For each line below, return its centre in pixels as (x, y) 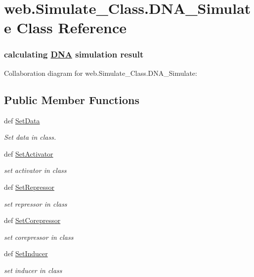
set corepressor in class (39, 237)
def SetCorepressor (32, 220)
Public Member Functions (72, 99)
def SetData (22, 120)
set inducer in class (33, 270)
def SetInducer (26, 253)
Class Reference (71, 28)
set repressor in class (36, 203)
